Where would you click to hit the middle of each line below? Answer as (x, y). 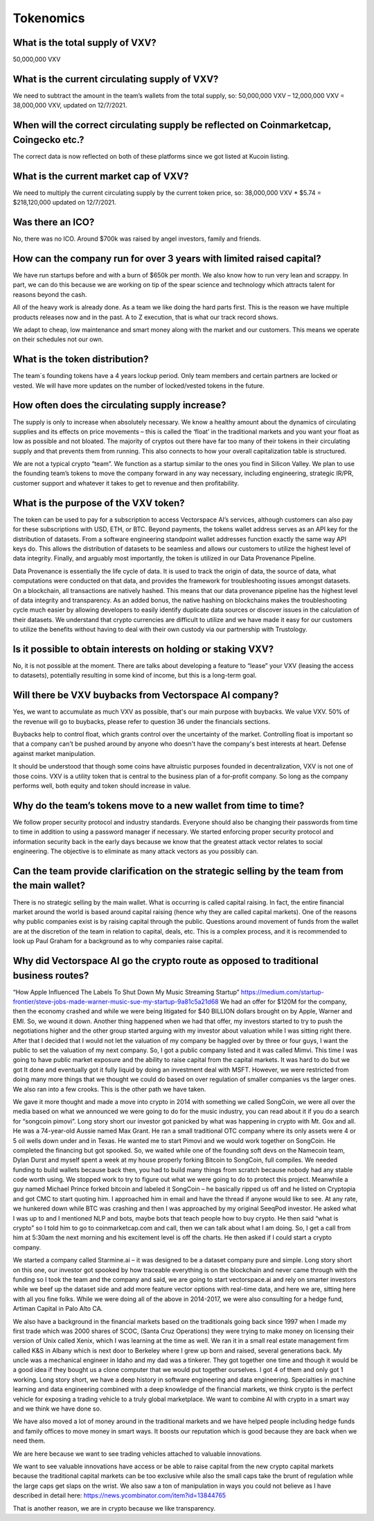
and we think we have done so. (57, 1409)
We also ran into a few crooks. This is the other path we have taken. (109, 1089)
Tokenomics (49, 18)
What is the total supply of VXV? (85, 43)
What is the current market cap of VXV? (101, 176)
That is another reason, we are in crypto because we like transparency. (114, 1508)
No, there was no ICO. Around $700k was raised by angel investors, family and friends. (137, 239)
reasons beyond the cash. (50, 294)
